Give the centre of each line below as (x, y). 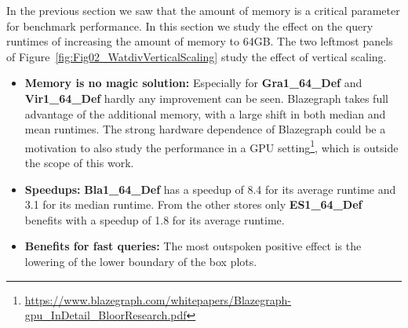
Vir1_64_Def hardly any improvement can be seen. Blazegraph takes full (206, 98)
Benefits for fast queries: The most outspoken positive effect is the (193, 246)
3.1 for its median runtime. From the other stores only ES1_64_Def (193, 204)
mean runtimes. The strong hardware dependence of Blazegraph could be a (205, 129)
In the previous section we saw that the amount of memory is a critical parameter (203, 10)
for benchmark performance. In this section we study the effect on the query (190, 26)
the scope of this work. (79, 162)
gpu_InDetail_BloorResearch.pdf (106, 315)
